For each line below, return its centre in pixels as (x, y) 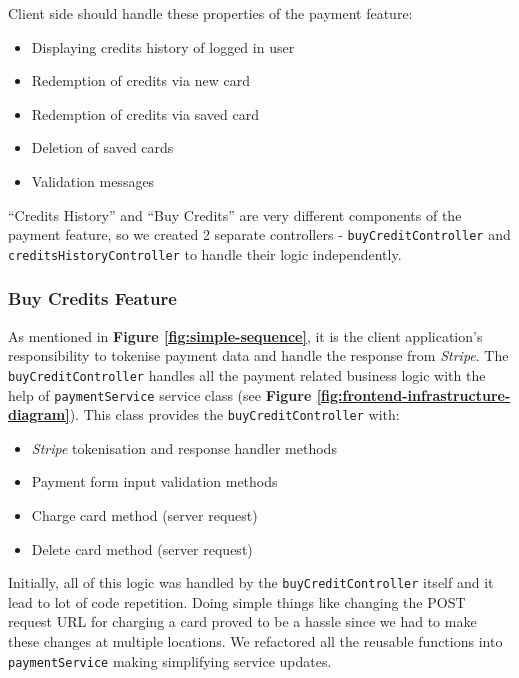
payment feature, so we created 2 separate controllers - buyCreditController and (259, 234)
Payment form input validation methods (154, 481)
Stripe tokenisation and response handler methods (184, 447)
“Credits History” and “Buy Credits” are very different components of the (235, 214)
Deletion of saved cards (102, 147)
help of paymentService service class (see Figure (160, 394)
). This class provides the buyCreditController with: (234, 414)
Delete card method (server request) (142, 548)
